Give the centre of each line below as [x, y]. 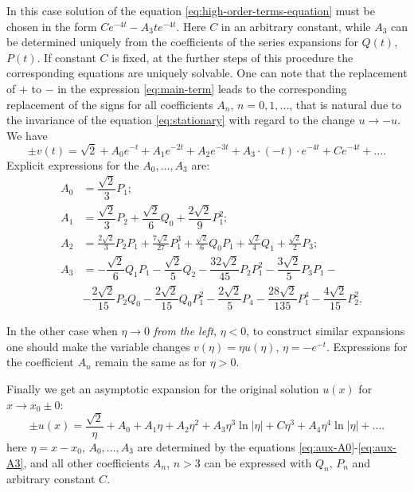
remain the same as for [151, 362]
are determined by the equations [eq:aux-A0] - [248, 446]
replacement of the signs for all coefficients [110, 104]
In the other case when [62, 331]
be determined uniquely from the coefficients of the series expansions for [182, 42]
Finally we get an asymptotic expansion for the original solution [163, 388]
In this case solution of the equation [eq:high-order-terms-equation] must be [191, 10]
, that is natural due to [346, 104]
